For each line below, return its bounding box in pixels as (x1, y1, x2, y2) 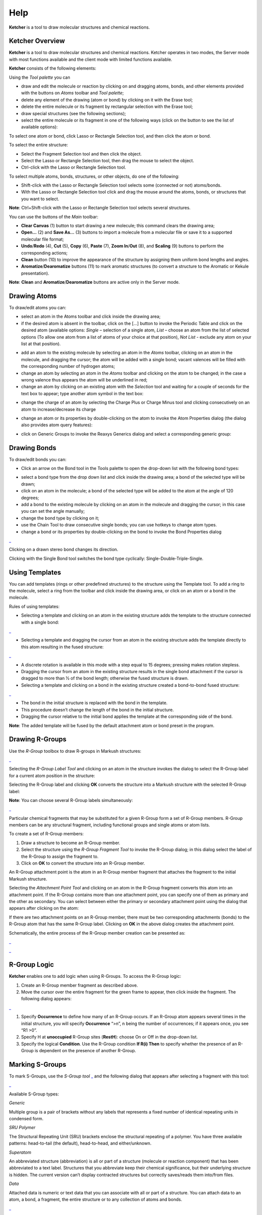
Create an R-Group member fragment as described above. (21, 982, 138, 988)
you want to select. (21, 196, 59, 202)
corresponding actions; (21, 250, 68, 256)
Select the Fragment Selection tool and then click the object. (21, 151, 142, 156)
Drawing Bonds (9, 444, 57, 452)
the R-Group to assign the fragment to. (21, 853, 99, 859)
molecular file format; (21, 236, 64, 242)
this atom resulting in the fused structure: (21, 644, 104, 650)
